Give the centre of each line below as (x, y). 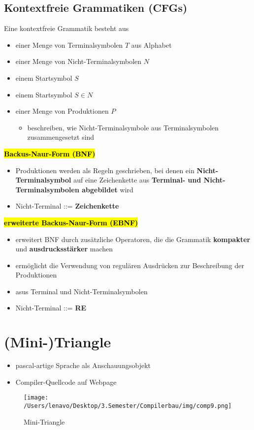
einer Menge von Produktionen (62, 111)
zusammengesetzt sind (61, 137)
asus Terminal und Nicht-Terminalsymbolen (81, 291)
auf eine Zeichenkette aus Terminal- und (137, 180)
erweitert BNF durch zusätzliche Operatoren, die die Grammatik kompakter (133, 239)
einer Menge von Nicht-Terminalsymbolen (79, 61)
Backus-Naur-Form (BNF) (50, 153)
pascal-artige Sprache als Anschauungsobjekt (83, 365)
